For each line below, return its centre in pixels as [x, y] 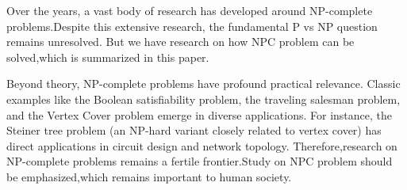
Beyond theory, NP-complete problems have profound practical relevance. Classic [203, 84]
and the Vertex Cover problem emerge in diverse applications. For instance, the [199, 114]
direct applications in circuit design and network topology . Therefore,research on [202, 145]
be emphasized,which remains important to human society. [149, 176]
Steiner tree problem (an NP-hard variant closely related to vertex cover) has [194, 130]
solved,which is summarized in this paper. [108, 57]
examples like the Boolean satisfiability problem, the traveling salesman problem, [203, 99]
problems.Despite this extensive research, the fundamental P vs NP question [192, 26]
